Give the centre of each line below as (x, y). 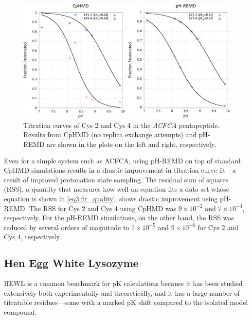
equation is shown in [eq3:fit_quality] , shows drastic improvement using (111, 198)
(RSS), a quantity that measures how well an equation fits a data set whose (117, 189)
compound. (20, 311)
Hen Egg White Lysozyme (71, 263)
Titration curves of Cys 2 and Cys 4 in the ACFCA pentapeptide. (122, 125)
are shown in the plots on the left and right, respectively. (132, 144)
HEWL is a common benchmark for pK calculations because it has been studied (123, 283)
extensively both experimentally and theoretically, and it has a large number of (122, 293)
